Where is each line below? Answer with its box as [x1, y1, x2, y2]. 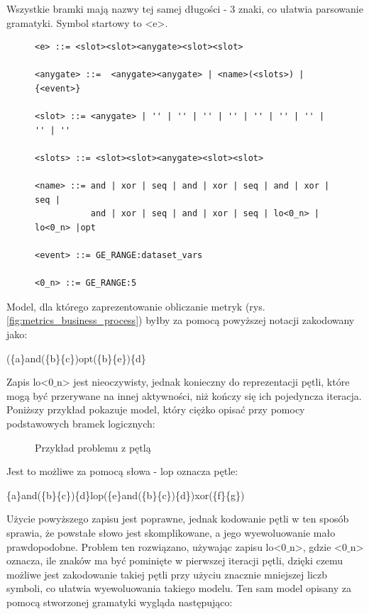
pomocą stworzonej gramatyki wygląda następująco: [6, 594, 233, 609]
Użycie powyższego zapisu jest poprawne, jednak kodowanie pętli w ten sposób [6, 511, 349, 526]
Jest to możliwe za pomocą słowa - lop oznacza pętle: [6, 464, 238, 479]
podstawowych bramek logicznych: [6, 416, 155, 431]
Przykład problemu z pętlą [35, 440, 151, 454]
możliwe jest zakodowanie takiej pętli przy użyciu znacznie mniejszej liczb [6, 566, 328, 581]
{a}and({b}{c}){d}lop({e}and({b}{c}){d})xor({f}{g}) [6, 487, 245, 502]
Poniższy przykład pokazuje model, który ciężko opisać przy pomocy [6, 402, 305, 417]
